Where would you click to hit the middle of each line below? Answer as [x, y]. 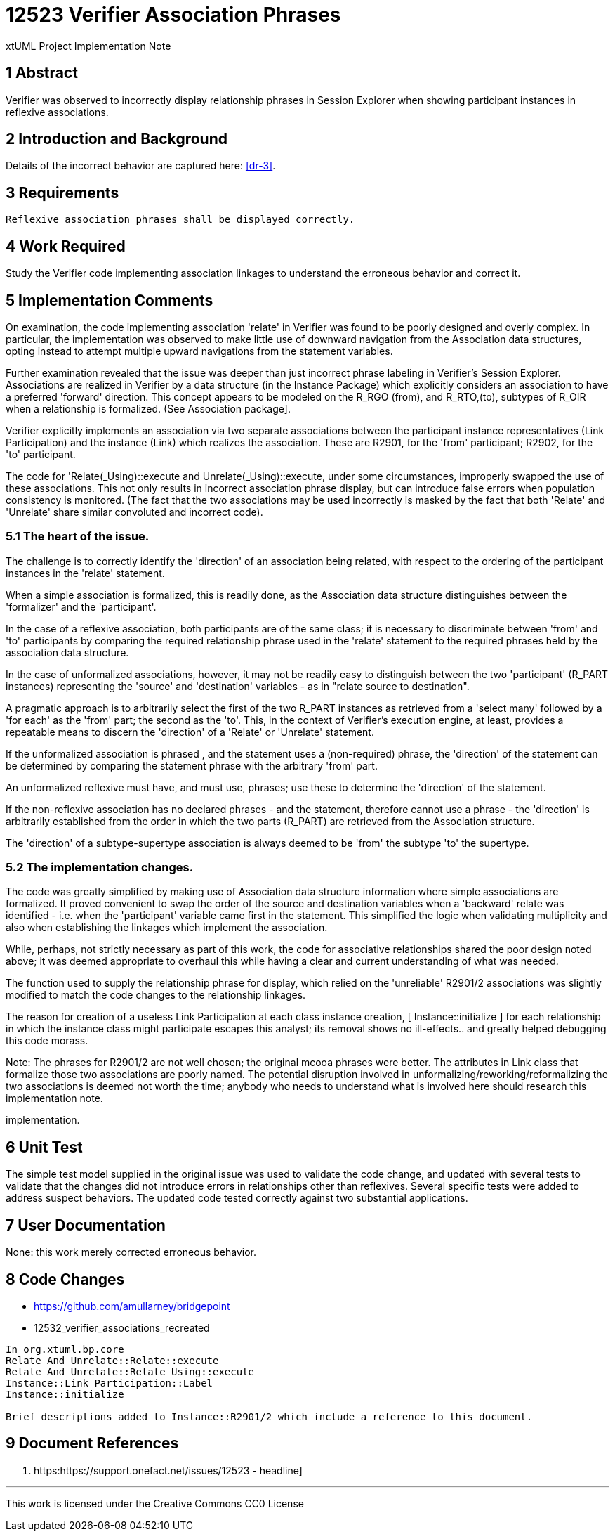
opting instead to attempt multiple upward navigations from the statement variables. [199, 351]
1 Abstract [42, 73]
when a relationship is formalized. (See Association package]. [148, 408]
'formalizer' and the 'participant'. [81, 606]
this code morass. [47, 1041]
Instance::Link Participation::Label [110, 1383]
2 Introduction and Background [117, 139]
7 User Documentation [86, 1225]
